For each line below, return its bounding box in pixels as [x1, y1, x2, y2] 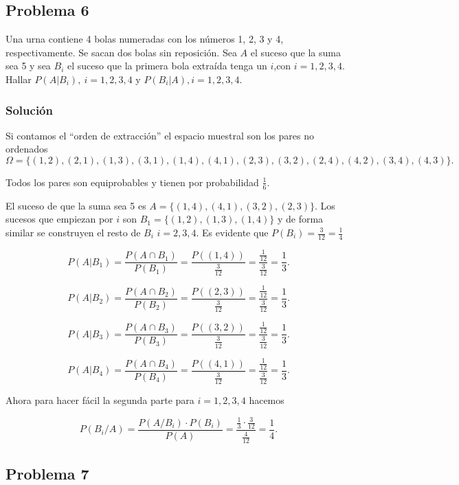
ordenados [5, 142, 48, 156]
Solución [5, 101, 53, 118]
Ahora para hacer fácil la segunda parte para [5, 393, 194, 407]
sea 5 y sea [5, 58, 51, 73]
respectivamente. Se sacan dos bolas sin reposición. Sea [5, 45, 237, 59]
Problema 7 [5, 462, 89, 484]
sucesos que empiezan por [5, 212, 113, 226]
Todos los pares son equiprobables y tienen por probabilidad [5, 174, 259, 189]
